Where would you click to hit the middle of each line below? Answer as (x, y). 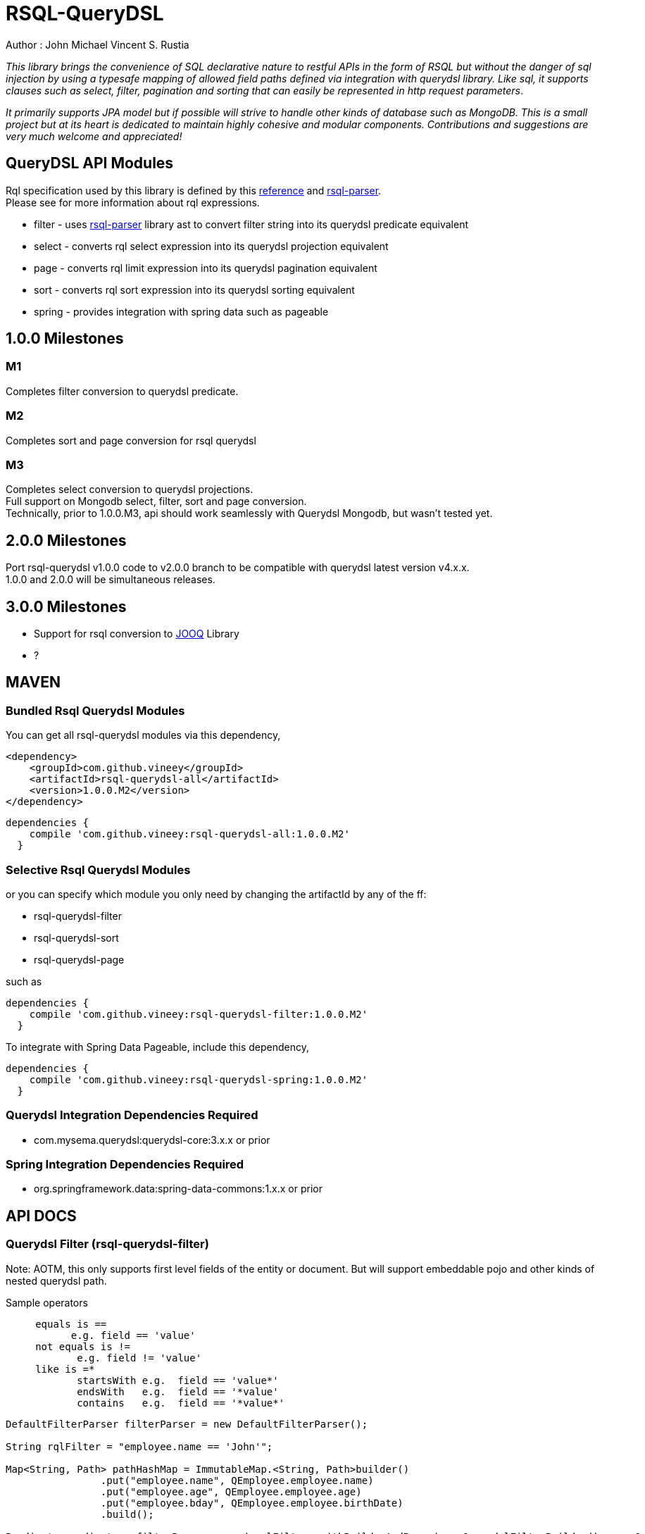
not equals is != (83, 1346)
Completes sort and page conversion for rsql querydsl (131, 440)
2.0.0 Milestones (66, 540)
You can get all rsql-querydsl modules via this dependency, (143, 735)
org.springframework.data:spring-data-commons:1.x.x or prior (179, 1189)
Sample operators (47, 1302)
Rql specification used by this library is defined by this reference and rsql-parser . (194, 190)
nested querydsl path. (56, 1280)
